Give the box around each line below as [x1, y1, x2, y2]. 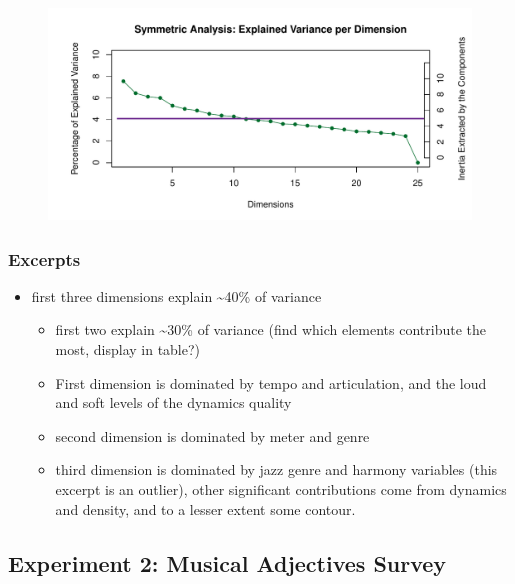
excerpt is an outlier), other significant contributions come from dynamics [55, 478, 507, 499]
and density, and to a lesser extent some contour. [55, 498, 356, 519]
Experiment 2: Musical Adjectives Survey [8, 547, 447, 578]
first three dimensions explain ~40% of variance [31, 285, 322, 306]
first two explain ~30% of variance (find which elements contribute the [55, 319, 486, 340]
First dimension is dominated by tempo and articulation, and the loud [55, 372, 487, 393]
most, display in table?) [55, 339, 201, 359]
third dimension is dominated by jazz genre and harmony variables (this [55, 459, 498, 480]
